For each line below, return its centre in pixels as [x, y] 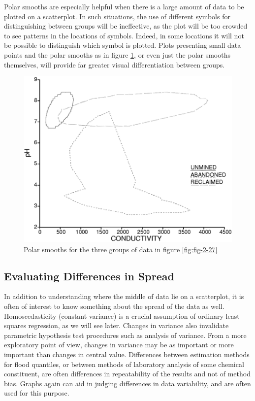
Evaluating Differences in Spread [89, 276]
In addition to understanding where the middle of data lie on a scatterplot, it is [124, 296]
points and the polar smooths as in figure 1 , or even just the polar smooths [117, 54]
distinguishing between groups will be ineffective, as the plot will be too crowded [126, 26]
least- [234, 316]
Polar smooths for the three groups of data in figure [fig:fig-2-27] [121, 249]
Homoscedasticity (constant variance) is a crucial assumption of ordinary [114, 316]
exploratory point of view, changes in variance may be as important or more [119, 345]
